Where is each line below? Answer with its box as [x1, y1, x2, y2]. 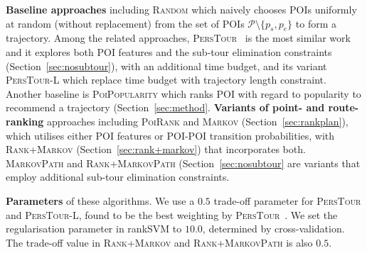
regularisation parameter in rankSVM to [6, 221, 182, 236]
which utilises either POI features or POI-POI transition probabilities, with [6, 128, 335, 142]
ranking [6, 113, 44, 128]
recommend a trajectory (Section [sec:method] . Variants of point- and [6, 100, 325, 115]
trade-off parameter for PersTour [213, 193, 361, 208]
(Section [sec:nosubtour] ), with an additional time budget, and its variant [6, 58, 327, 73]
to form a [295, 16, 336, 30]
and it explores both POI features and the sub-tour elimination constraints [6, 44, 332, 59]
